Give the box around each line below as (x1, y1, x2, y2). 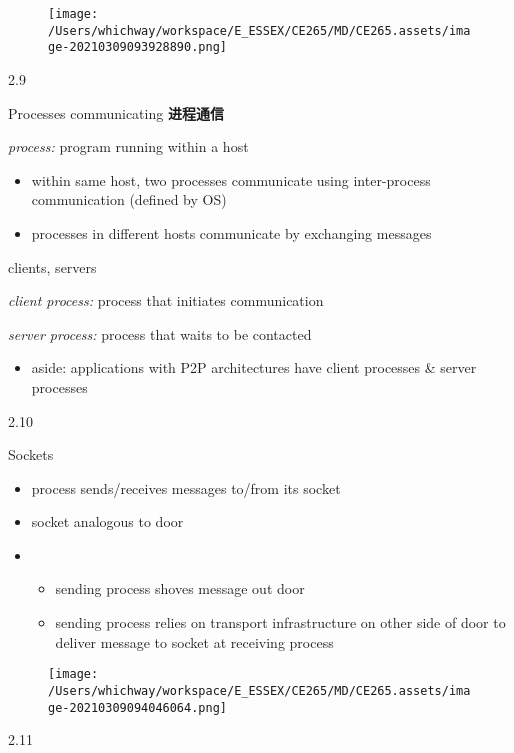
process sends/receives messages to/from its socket (31, 477, 341, 498)
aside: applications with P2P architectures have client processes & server (31, 357, 477, 378)
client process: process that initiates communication (8, 290, 324, 311)
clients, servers (8, 256, 97, 277)
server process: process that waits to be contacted (8, 323, 312, 344)
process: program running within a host (8, 136, 249, 157)
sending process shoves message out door (55, 578, 305, 599)
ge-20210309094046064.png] (48, 700, 227, 715)
